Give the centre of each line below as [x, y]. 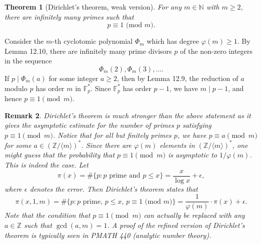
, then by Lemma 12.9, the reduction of [178, 78]
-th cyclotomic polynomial [92, 41]
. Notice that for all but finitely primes [112, 135]
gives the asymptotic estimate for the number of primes [89, 125]
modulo [16, 88]
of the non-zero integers [216, 51]
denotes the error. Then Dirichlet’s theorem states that [114, 188]
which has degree [173, 41]
